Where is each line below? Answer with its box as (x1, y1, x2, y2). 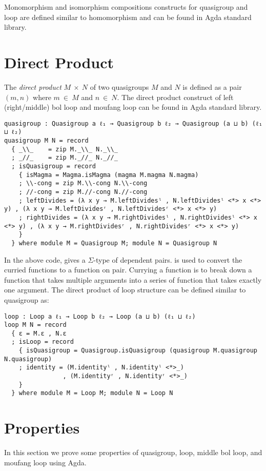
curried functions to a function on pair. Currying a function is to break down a (4, 264, 252, 275)
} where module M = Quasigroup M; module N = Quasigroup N (11, 239, 217, 247)
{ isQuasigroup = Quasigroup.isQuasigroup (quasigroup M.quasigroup (18, 347, 257, 355)
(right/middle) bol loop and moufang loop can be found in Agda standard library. (4, 102, 262, 112)
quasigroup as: (4, 294, 49, 305)
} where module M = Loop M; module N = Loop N (11, 389, 173, 397)
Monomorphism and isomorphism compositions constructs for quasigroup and (4, 2, 248, 12)
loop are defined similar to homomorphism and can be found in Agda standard (4, 11, 252, 22)
